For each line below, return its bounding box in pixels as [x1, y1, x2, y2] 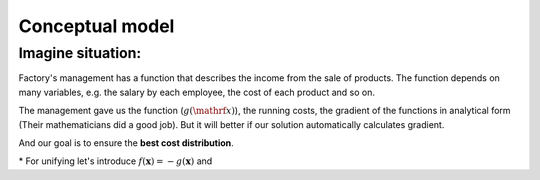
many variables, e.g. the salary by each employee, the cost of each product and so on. [18, 86, 375, 98]
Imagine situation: [18, 44, 142, 62]
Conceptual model [18, 15, 175, 37]
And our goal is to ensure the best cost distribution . [18, 136, 234, 149]
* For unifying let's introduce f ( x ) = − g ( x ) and [18, 155, 213, 167]
